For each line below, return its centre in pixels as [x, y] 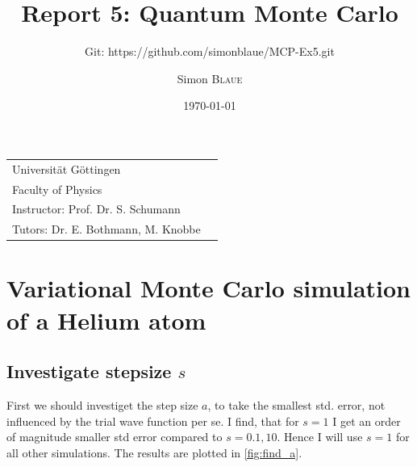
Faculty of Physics [57, 189]
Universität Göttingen [67, 168]
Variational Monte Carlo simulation [209, 288]
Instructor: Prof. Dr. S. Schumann [96, 209]
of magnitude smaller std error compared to [115, 437]
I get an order [367, 421]
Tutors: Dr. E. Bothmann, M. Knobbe [106, 229]
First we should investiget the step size [102, 405]
